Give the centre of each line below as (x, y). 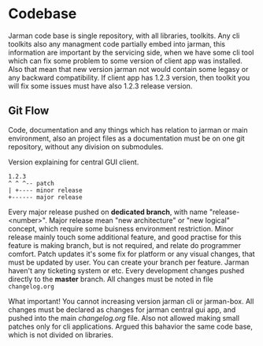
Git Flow (29, 111)
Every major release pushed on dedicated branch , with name (108, 212)
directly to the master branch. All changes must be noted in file (111, 279)
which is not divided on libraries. (61, 335)
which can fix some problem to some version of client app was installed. (125, 61)
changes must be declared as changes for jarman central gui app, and (122, 310)
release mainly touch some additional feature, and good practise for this (125, 237)
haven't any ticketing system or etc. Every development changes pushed (126, 270)
